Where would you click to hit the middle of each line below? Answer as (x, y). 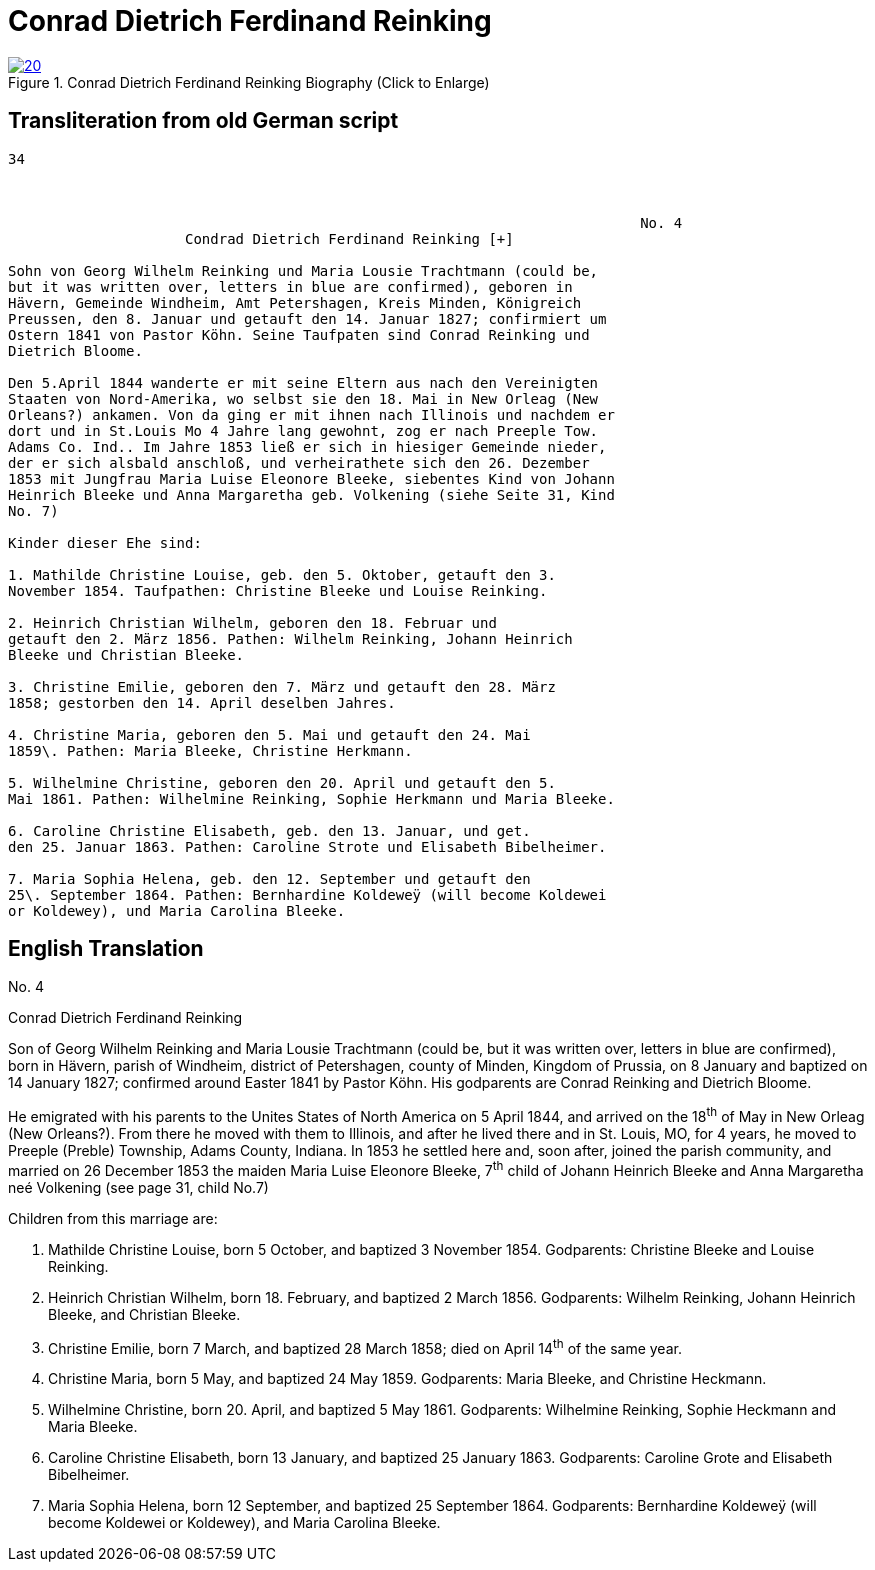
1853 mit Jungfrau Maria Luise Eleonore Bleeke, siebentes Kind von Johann (311, 478)
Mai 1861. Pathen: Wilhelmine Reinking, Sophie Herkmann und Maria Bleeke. (311, 798)
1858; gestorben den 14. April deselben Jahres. (202, 702)
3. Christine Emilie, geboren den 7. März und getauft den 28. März (282, 686)
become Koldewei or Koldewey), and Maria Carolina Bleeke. (244, 1523)
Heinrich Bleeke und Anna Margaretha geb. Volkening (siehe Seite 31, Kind (311, 494)
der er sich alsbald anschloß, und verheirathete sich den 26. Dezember (299, 462)
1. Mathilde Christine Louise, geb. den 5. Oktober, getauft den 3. (282, 574)
